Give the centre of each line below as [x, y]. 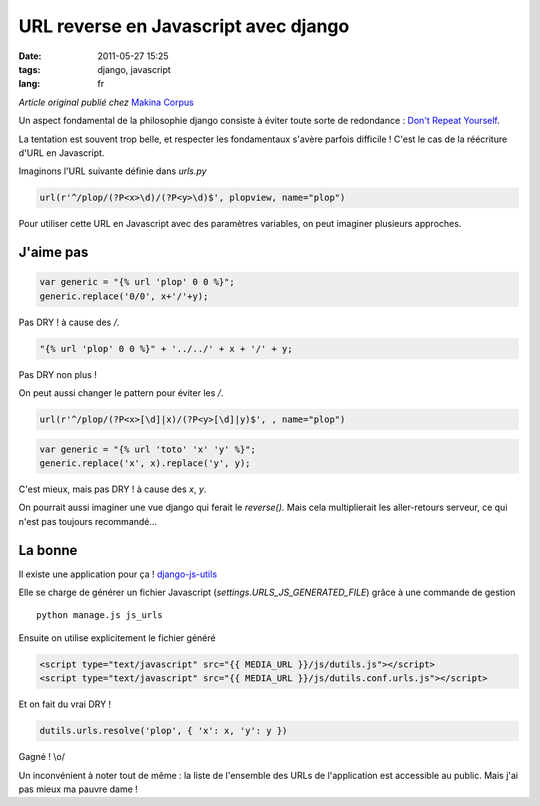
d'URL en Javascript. [61, 152]
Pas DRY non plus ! [57, 374]
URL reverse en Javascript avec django [184, 26]
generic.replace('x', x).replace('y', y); [145, 463]
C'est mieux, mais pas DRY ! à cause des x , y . [112, 489]
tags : [29, 69]
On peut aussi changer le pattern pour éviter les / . [121, 392]
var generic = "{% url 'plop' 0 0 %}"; [137, 282]
